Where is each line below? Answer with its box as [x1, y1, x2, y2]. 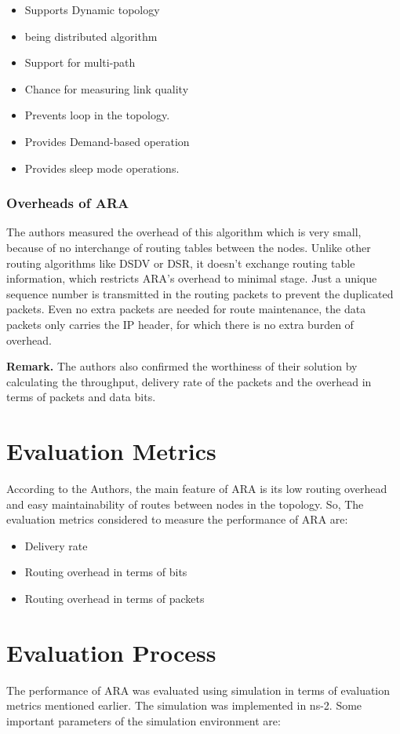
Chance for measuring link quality [24, 80, 189, 97]
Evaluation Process [6, 636, 216, 668]
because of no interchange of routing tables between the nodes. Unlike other [6, 239, 371, 255]
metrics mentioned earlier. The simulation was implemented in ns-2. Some [6, 697, 362, 714]
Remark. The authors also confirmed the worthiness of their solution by [6, 358, 358, 374]
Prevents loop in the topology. [24, 107, 170, 123]
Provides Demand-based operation [24, 133, 190, 149]
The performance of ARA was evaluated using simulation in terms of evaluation [6, 681, 391, 698]
